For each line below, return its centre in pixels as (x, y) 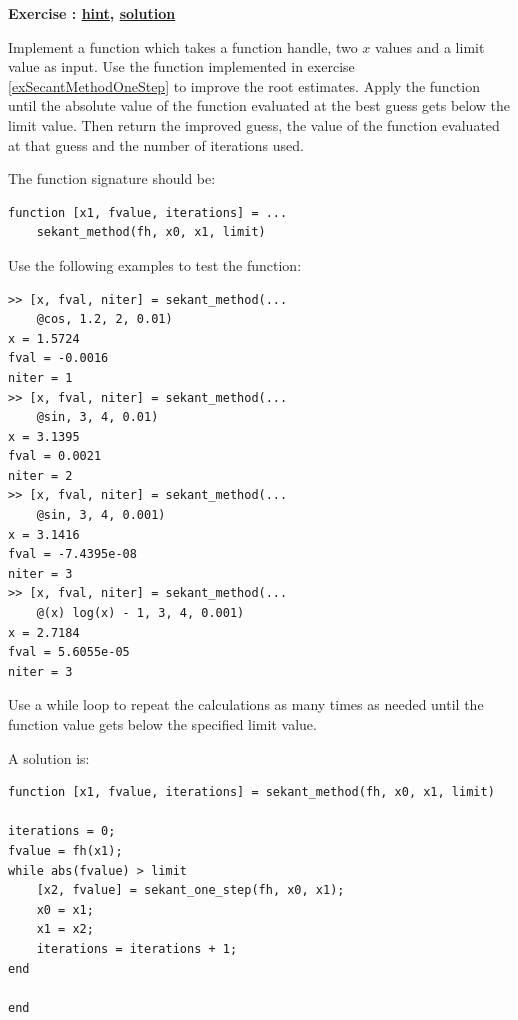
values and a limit (430, 46)
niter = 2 (40, 475)
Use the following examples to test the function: (155, 264)
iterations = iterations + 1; (137, 948)
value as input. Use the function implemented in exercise (181, 66)
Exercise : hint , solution (92, 13)
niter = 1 (40, 377)
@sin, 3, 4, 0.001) (101, 515)
